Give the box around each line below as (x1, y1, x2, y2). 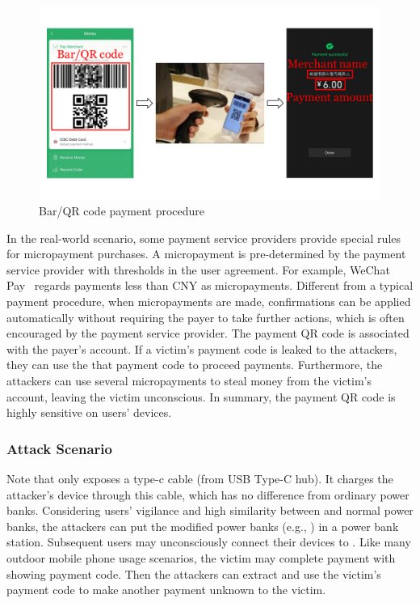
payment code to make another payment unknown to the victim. (6, 581, 326, 598)
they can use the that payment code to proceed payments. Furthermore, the (6, 356, 383, 373)
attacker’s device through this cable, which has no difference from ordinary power (6, 486, 409, 503)
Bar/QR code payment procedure (39, 202, 205, 219)
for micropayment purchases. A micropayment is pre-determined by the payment (6, 245, 406, 262)
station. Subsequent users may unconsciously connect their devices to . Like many (6, 533, 411, 550)
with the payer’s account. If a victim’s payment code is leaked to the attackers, (6, 340, 397, 357)
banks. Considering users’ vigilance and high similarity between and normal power (6, 502, 414, 519)
